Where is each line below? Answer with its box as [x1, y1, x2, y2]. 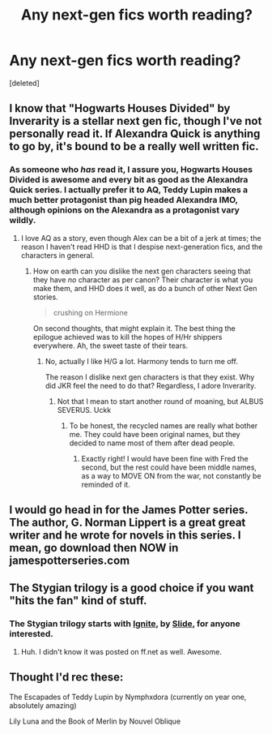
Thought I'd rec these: [9, 671, 124, 685]
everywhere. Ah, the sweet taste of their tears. [32, 341, 189, 350]
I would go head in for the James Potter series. [9, 503, 249, 517]
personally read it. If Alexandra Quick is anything [9, 127, 261, 141]
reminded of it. [81, 479, 130, 489]
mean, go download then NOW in [9, 541, 179, 555]
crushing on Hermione [53, 307, 128, 317]
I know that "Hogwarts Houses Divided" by [9, 101, 231, 115]
